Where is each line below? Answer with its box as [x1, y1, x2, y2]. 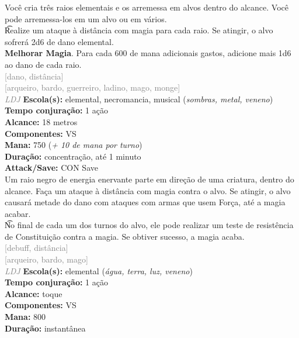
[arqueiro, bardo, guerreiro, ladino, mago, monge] [5, 81, 180, 94]
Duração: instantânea [5, 322, 86, 334]
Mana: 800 [5, 311, 46, 323]
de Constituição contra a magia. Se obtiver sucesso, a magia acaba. [5, 230, 245, 242]
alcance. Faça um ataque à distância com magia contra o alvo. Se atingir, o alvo [5, 184, 291, 196]
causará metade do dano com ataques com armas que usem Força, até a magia [5, 196, 286, 208]
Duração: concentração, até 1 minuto [5, 150, 141, 162]
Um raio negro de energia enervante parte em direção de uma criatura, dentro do [5, 173, 294, 185]
